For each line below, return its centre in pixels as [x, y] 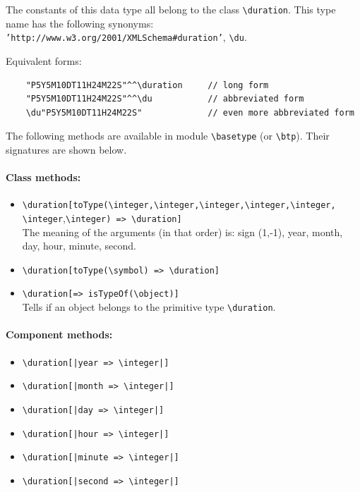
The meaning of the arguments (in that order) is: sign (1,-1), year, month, [182, 232]
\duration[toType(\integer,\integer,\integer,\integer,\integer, [179, 205]
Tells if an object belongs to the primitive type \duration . [149, 307]
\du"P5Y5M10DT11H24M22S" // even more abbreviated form [190, 112]
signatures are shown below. [66, 149]
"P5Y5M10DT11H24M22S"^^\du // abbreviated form [165, 99]
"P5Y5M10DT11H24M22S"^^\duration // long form [147, 85]
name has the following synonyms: [80, 23]
